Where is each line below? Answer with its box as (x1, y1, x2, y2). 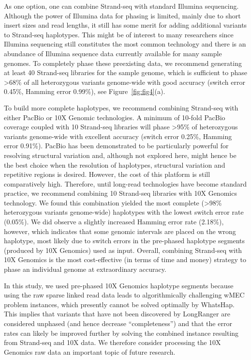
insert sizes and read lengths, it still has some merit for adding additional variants (4, 20, 247, 30)
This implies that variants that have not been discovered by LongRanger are (4, 309, 230, 319)
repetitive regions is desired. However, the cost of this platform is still (4, 169, 210, 179)
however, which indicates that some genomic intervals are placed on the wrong (4, 226, 236, 236)
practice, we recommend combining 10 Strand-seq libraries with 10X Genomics (4, 188, 237, 198)
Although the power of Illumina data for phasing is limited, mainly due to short (4, 10, 241, 20)
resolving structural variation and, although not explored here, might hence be (4, 150, 236, 160)
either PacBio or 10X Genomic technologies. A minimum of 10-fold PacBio (4, 112, 225, 122)
